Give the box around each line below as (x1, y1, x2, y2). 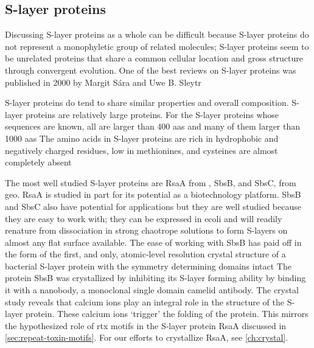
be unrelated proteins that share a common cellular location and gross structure (5, 52, 303, 64)
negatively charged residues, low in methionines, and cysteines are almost (5, 144, 278, 156)
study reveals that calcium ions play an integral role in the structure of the (5, 295, 285, 308)
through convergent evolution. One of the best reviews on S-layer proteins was (5, 63, 296, 76)
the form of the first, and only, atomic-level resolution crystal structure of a (5, 248, 286, 260)
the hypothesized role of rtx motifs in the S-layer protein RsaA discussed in (5, 319, 287, 332)
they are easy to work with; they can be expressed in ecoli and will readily (5, 212, 282, 224)
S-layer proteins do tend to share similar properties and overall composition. (5, 96, 289, 109)
